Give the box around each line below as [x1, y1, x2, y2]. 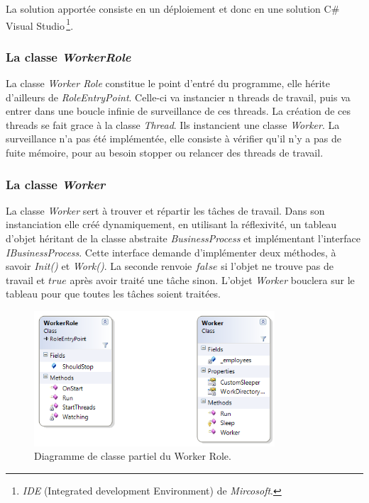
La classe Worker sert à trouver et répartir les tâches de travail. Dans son [6, 203, 325, 217]
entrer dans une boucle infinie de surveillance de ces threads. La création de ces [6, 103, 351, 118]
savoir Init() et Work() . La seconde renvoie [6, 259, 192, 273]
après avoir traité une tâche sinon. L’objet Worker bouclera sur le [70, 272, 355, 287]
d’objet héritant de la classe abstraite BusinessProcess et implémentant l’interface [6, 231, 360, 246]
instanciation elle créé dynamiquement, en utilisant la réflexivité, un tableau [6, 217, 337, 232]
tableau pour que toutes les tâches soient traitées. [6, 286, 221, 301]
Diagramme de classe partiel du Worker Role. [34, 448, 231, 463]
